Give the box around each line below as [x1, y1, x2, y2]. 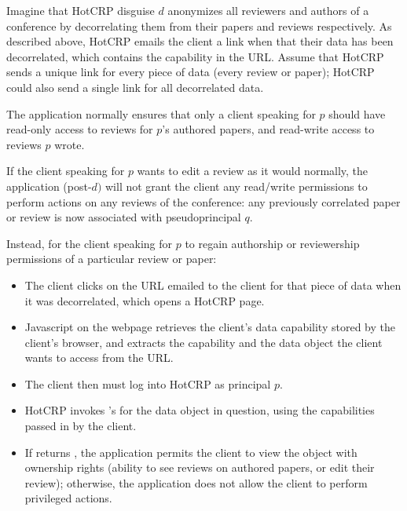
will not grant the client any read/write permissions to [105, 177, 368, 194]
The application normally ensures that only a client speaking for [6, 105, 316, 122]
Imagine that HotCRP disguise [6, 2, 155, 18]
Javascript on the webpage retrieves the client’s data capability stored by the [24, 319, 395, 335]
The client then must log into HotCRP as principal [24, 375, 271, 392]
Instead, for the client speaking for [6, 235, 173, 251]
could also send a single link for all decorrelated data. [6, 78, 264, 95]
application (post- [6, 177, 92, 194]
